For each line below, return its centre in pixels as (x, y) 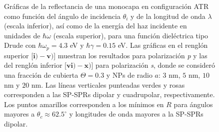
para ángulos (193, 104)
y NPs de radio (129, 75)
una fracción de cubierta (41, 75)
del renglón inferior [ (35, 65)
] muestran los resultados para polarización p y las (130, 55)
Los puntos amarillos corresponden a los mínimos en (84, 104)
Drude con (20, 45)
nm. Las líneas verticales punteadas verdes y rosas (108, 84)
